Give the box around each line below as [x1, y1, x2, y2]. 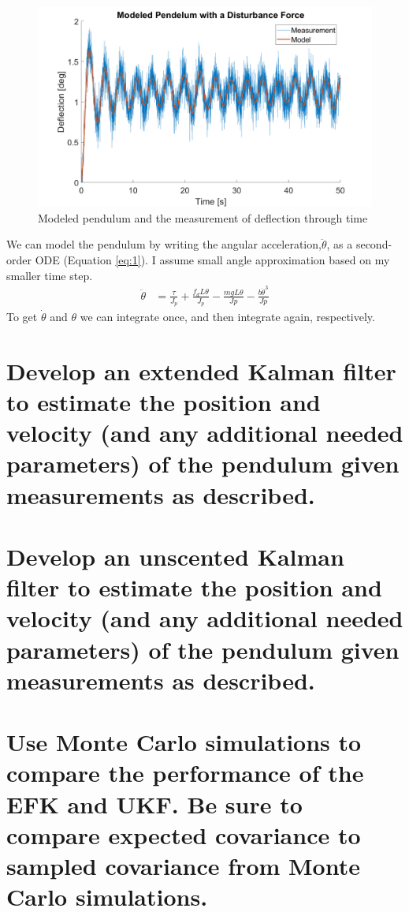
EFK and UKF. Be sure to [6, 787, 303, 820]
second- [355, 236, 392, 252]
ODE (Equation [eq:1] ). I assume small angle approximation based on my [35, 252, 390, 268]
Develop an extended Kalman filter [6, 354, 396, 387]
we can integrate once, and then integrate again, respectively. [80, 308, 375, 325]
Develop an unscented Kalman [6, 540, 344, 573]
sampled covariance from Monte [6, 849, 360, 881]
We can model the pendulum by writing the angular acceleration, [6, 236, 322, 252]
